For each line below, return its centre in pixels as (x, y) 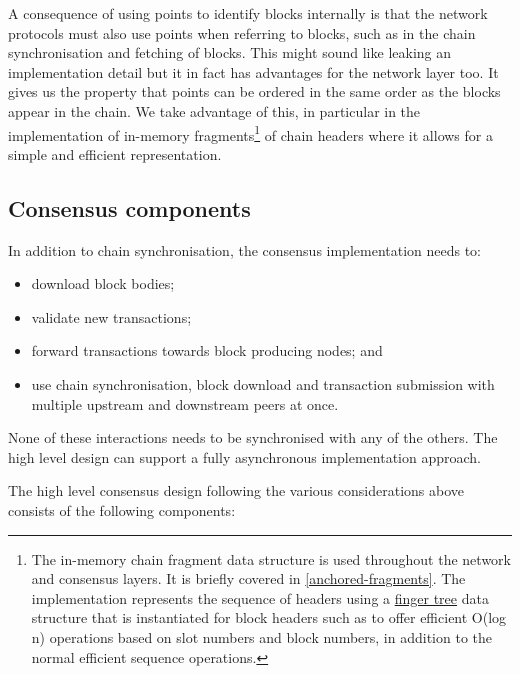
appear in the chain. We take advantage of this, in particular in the (214, 110)
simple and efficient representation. (115, 153)
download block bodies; (103, 283)
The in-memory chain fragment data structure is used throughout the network (271, 558)
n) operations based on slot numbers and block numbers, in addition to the (262, 636)
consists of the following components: (122, 509)
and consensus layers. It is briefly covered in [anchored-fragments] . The (248, 578)
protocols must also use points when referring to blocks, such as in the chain (242, 32)
